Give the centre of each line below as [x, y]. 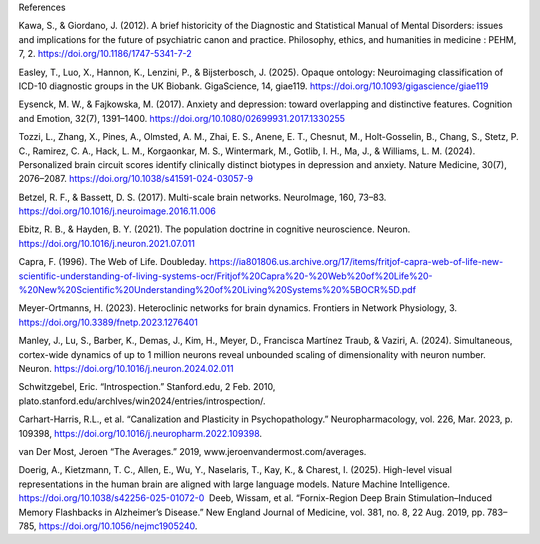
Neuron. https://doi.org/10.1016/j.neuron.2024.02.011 [126, 368]
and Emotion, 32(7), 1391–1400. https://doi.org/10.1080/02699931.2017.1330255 [181, 118]
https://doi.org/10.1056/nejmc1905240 [116, 526]
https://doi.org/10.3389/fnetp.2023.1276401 [108, 322]
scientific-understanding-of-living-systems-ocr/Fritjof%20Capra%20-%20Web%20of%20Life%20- [226, 276]
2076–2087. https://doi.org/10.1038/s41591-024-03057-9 [136, 179]
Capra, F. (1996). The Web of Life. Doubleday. [112, 262]
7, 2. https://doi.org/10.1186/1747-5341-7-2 [105, 54]
